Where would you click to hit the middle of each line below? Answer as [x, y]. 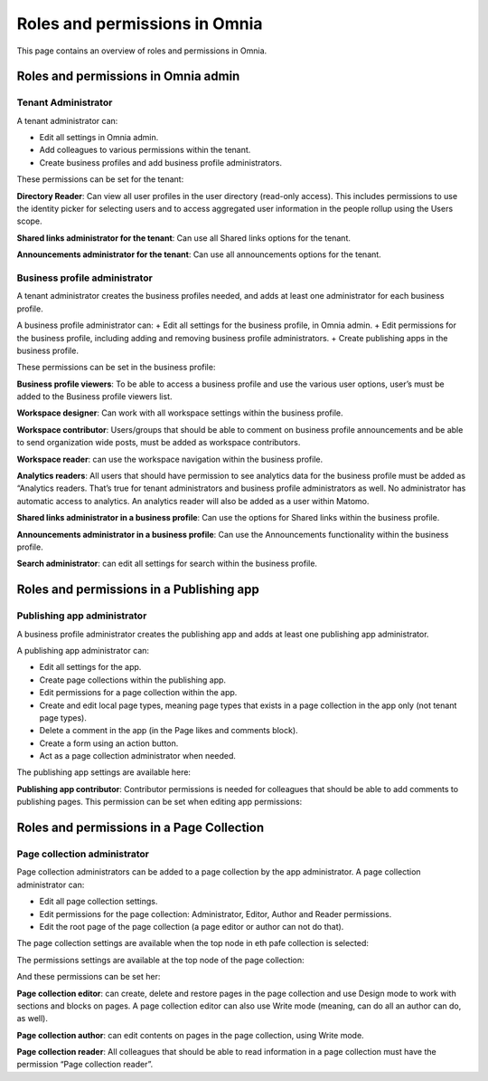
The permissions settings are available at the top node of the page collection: [160, 960]
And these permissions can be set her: [89, 977]
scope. [29, 221]
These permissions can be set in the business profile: [116, 368]
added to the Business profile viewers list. [94, 397]
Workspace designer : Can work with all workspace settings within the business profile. [180, 413]
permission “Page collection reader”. [85, 1065]
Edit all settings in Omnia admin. [99, 138]
